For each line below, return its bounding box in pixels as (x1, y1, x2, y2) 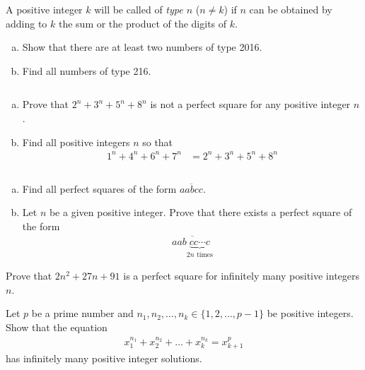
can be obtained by (249, 2, 332, 16)
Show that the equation (6, 319, 108, 334)
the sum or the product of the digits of (58, 16, 227, 30)
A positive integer (6, 2, 83, 16)
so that (142, 134, 173, 149)
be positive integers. (267, 306, 354, 321)
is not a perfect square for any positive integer (150, 97, 351, 112)
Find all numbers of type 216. (22, 63, 151, 78)
